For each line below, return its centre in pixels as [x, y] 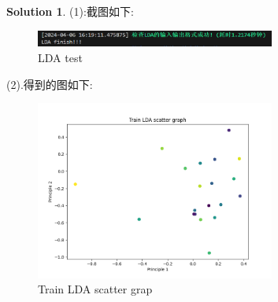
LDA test [60, 58]
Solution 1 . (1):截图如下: [70, 11]
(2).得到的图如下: [50, 84]
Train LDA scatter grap [95, 289]
